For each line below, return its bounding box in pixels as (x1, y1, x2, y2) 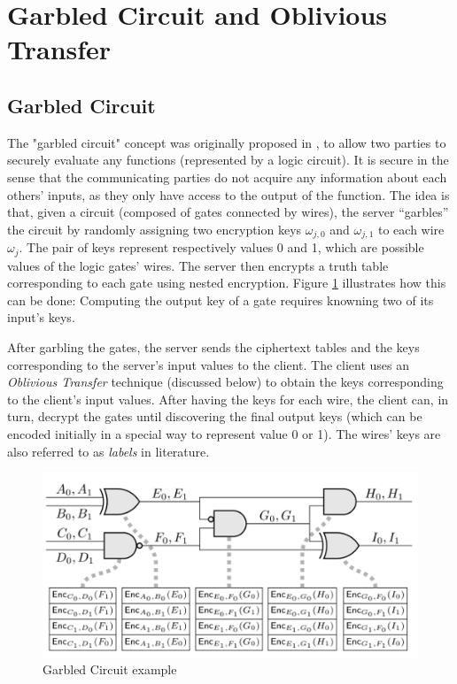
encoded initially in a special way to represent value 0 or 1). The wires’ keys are (7, 424, 441, 442)
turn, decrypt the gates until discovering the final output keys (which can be (7, 407, 422, 426)
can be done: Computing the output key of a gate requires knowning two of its (7, 290, 434, 309)
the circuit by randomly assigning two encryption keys (7, 219, 302, 238)
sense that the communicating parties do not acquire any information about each (7, 167, 447, 186)
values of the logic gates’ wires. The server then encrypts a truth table (7, 256, 389, 274)
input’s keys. (7, 308, 75, 327)
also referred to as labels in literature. (7, 442, 210, 460)
